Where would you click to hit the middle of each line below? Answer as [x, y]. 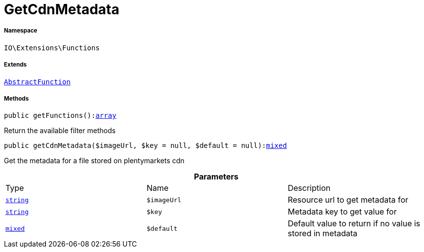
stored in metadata [323, 234]
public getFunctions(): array [60, 116]
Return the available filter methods [60, 131]
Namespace [21, 31]
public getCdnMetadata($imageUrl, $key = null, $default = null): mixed [146, 146]
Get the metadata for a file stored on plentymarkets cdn [94, 161]
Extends [16, 65]
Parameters [216, 177]
